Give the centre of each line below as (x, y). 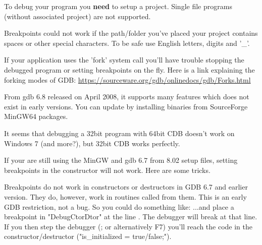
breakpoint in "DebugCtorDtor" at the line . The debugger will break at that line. (131, 217)
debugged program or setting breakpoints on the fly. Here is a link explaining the (129, 69)
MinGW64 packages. (36, 116)
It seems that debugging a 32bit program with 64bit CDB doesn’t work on (119, 133)
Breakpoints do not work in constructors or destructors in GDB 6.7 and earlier (126, 187)
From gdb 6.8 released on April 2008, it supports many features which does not (127, 97)
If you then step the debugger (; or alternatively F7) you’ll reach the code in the (128, 226)
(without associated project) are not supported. (77, 16)
